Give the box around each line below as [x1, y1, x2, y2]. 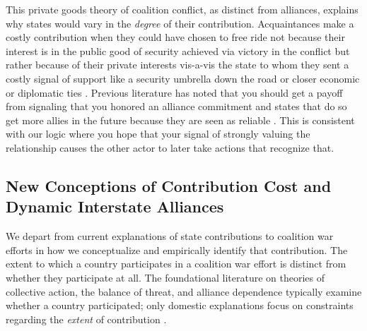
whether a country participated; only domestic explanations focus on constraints [6, 298, 354, 313]
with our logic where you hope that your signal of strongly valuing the [6, 126, 310, 141]
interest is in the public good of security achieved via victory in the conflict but [6, 43, 350, 58]
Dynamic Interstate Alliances [6, 195, 224, 217]
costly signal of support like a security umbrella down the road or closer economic [6, 71, 360, 85]
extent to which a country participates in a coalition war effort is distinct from [6, 256, 346, 271]
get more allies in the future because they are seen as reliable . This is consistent [6, 112, 355, 127]
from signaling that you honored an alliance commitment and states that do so [6, 99, 347, 114]
